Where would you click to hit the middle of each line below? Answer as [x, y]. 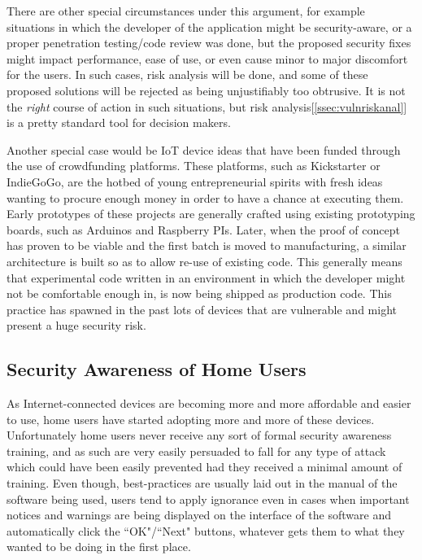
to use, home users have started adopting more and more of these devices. [191, 419]
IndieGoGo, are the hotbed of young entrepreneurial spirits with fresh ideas [195, 181]
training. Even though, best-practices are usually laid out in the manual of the [202, 483]
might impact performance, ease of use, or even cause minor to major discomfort [207, 58]
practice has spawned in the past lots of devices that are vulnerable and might [202, 309]
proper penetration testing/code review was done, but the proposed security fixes [209, 43]
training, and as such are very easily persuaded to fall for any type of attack [196, 451]
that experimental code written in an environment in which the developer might [206, 277]
